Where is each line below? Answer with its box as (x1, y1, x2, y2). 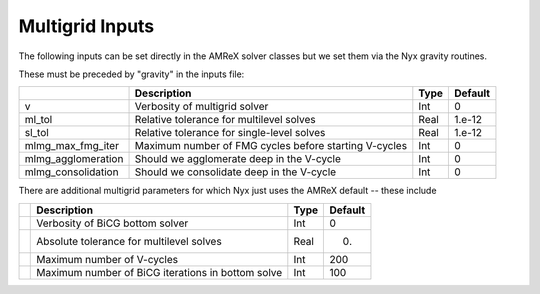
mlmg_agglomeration (24, 152, 124, 166)
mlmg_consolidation (24, 165, 119, 179)
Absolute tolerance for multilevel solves (36, 234, 222, 248)
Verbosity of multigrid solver (134, 100, 269, 114)
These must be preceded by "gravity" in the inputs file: (18, 68, 245, 80)
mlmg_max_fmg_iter (24, 139, 120, 153)
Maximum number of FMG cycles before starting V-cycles (134, 139, 408, 153)
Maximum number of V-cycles (36, 252, 179, 266)
